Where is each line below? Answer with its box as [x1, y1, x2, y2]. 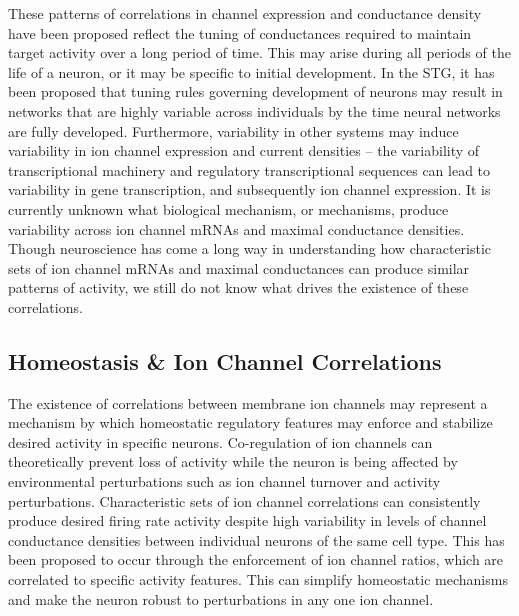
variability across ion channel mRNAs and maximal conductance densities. [8, 218, 465, 239]
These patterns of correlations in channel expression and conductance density [8, 3, 482, 23]
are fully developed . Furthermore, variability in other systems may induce [8, 120, 459, 141]
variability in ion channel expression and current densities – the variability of [8, 140, 480, 161]
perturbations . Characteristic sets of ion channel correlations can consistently [8, 490, 481, 511]
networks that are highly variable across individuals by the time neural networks [8, 100, 501, 121]
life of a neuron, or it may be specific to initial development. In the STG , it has [8, 61, 495, 82]
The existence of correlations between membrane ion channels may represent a [8, 392, 488, 413]
